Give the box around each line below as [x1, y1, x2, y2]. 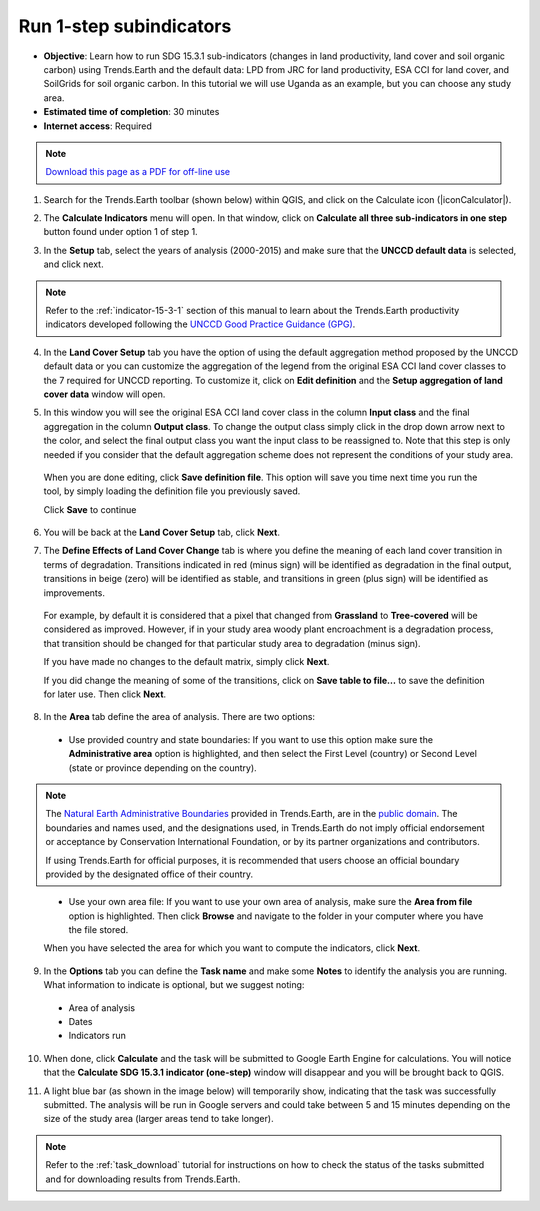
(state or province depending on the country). [68, 761, 257, 774]
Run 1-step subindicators [18, 15, 232, 37]
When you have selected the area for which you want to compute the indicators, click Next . [43, 942, 420, 954]
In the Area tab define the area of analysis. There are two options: [43, 711, 315, 723]
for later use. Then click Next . [43, 688, 167, 700]
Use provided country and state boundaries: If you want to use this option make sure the [68, 733, 434, 745]
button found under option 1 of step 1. [43, 226, 199, 238]
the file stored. [68, 924, 129, 936]
